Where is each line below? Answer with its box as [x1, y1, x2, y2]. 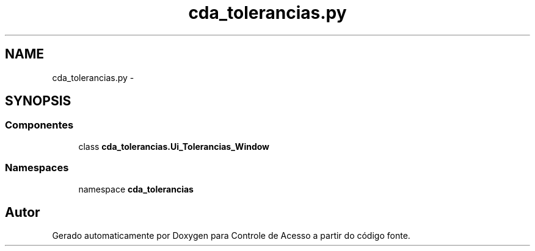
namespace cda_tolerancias [78, 183, 194, 194]
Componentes [5, 119, 74, 132]
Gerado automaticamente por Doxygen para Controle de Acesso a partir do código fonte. [52, 230, 410, 241]
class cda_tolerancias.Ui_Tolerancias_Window [78, 141, 270, 152]
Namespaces [5, 161, 69, 174]
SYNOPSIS [5, 93, 71, 109]
